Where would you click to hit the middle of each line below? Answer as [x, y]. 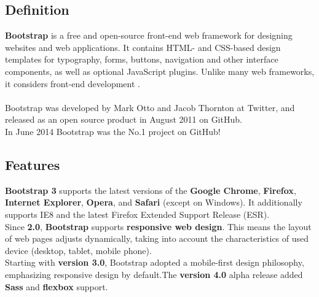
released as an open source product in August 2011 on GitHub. [124, 119]
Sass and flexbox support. [57, 286]
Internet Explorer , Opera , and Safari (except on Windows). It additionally [154, 202]
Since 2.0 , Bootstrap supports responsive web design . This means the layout [158, 226]
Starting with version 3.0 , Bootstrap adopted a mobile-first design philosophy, [155, 262]
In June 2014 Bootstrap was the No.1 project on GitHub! [113, 131]
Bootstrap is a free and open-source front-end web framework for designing [149, 35]
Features [33, 164]
